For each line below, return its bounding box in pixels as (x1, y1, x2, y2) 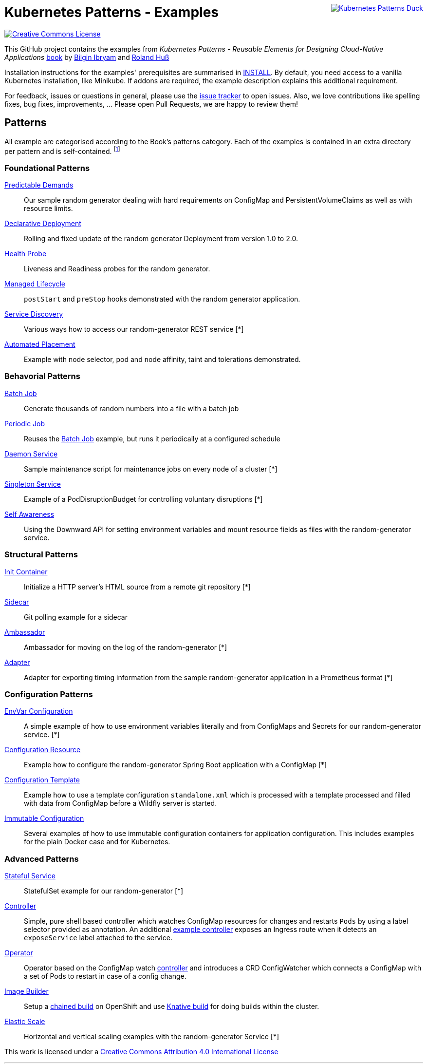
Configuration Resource (4, 745, 81, 754)
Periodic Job (4, 419, 45, 428)
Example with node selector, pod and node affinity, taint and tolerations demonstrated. (24, 355, 301, 363)
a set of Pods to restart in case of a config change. (24, 972, 186, 980)
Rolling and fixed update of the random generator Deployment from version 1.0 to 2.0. (24, 234, 298, 243)
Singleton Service (4, 479, 61, 488)
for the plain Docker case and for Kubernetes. (24, 837, 170, 846)
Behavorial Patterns (4, 371, 80, 381)
